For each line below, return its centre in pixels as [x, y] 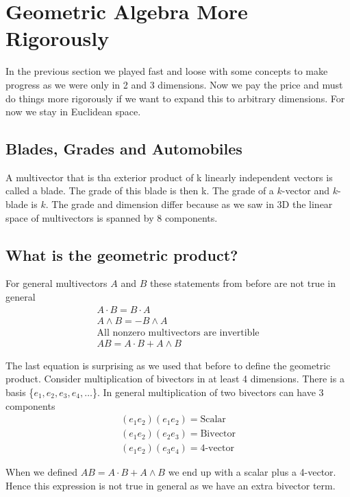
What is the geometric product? [122, 254]
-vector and [306, 190]
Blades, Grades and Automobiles [124, 149]
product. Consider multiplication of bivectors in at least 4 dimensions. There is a [175, 379]
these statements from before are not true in [242, 283]
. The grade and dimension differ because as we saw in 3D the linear [189, 204]
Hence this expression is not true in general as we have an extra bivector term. [171, 485]
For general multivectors [57, 283]
